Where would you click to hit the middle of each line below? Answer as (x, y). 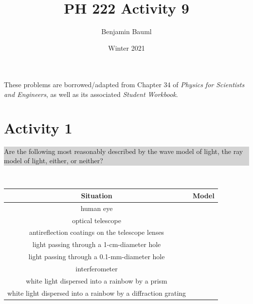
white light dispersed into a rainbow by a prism (97, 280)
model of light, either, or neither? (54, 161)
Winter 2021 (126, 47)
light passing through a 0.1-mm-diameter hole (97, 256)
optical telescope (97, 220)
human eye (97, 208)
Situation (97, 195)
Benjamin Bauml (126, 31)
